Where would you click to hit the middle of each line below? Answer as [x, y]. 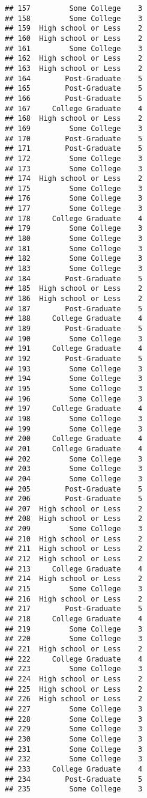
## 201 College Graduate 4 [74, 449]
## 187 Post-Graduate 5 [74, 309]
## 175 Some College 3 [74, 188]
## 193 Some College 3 [74, 369]
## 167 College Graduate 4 [74, 108]
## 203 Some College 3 [74, 469]
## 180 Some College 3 [74, 239]
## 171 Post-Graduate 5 [74, 149]
